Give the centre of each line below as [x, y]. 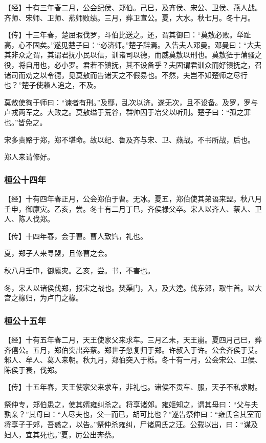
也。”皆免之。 [26, 122]
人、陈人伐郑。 [29, 219]
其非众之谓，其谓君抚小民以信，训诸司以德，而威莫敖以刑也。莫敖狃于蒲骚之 [133, 55]
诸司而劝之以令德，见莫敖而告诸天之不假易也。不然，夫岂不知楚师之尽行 [126, 75]
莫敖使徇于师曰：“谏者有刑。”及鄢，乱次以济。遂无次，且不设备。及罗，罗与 [131, 102]
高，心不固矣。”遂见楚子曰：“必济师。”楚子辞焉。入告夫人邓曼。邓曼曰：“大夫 [133, 44]
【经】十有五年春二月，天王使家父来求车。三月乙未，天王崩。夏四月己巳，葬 [133, 339]
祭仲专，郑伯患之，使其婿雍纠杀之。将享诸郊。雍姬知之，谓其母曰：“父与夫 [131, 404]
